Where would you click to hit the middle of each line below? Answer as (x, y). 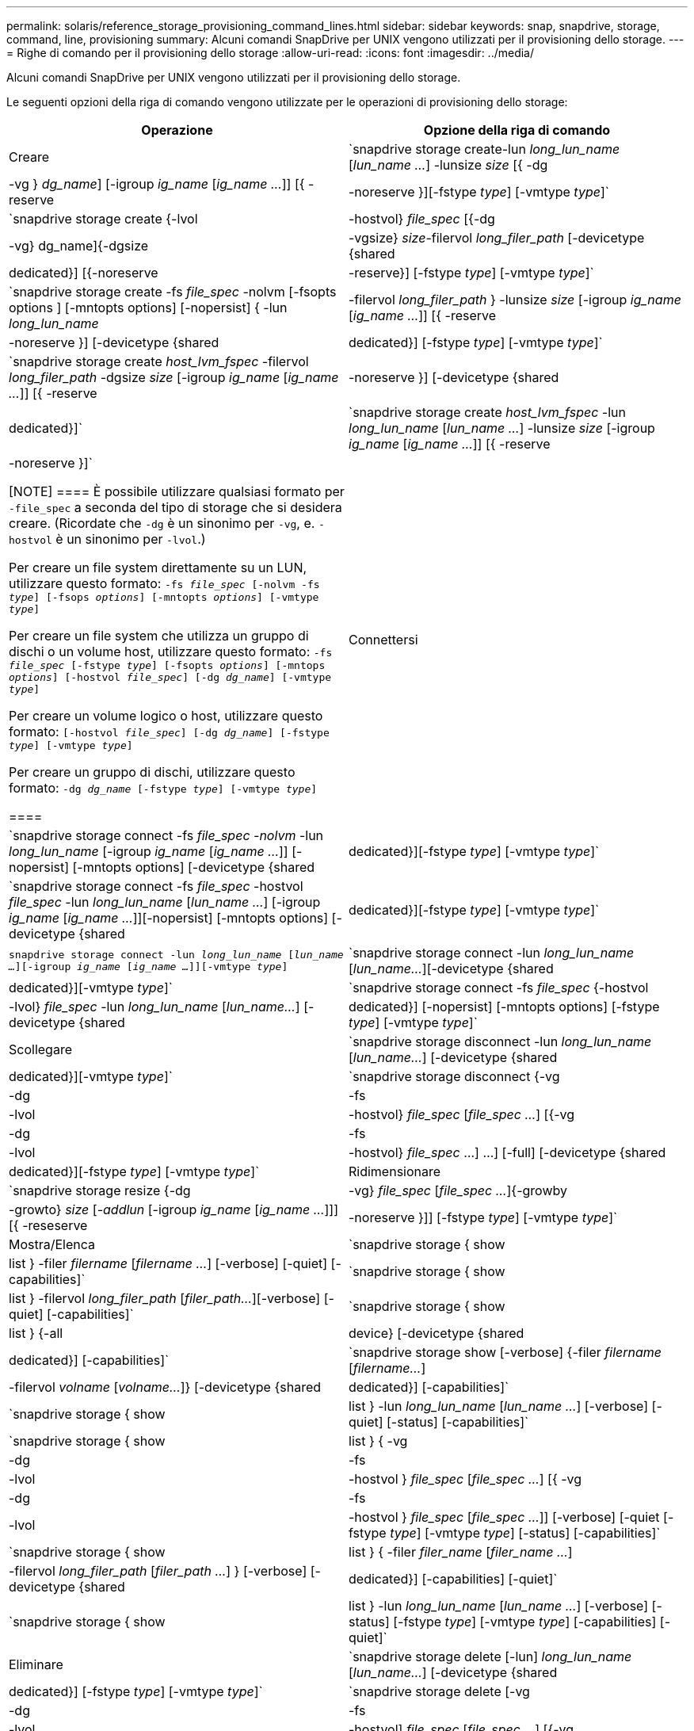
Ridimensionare (395, 1171)
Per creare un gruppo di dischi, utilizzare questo (152, 772)
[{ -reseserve (48, 1225)
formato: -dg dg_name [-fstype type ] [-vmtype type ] (163, 788)
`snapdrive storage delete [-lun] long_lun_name (490, 1656)
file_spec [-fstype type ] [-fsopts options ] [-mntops (167, 665)
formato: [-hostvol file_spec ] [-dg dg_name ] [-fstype (169, 732)
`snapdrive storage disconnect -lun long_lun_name (500, 1041)
